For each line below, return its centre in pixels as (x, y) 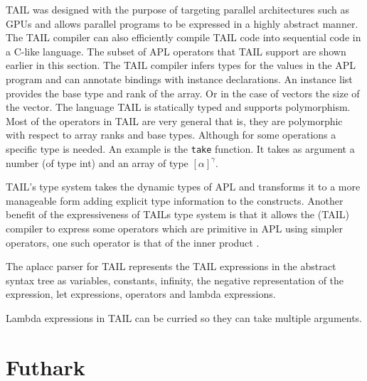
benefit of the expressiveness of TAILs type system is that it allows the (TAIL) (177, 214)
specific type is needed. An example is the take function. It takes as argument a (180, 148)
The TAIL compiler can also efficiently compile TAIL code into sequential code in (183, 37)
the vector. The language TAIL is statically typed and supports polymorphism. (178, 107)
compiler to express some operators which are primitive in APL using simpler (174, 228)
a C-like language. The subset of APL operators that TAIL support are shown (176, 51)
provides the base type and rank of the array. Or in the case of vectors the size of (183, 93)
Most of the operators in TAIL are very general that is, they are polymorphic (174, 120)
